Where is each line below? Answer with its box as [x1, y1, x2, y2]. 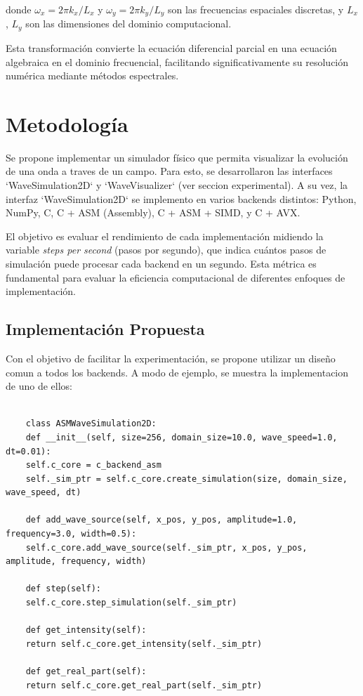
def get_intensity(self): [25, 625, 147, 636]
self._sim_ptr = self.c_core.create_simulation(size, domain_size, [25, 473, 348, 484]
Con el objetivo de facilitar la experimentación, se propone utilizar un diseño [6, 350, 336, 365]
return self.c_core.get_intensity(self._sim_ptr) [25, 638, 263, 649]
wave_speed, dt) [6, 487, 81, 498]
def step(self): [25, 584, 102, 594]
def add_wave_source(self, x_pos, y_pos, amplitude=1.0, [25, 515, 298, 525]
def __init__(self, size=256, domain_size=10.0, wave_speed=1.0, [25, 432, 338, 442]
